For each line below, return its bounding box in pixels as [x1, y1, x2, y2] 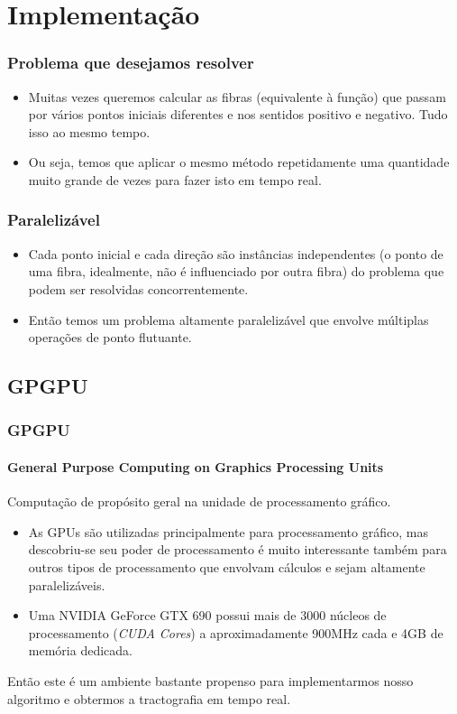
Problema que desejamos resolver [7, 51, 254, 74]
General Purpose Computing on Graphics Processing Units [7, 457, 384, 476]
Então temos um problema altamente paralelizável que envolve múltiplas [28, 310, 429, 329]
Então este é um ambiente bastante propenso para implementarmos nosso [7, 671, 414, 690]
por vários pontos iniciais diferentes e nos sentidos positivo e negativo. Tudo [28, 105, 448, 124]
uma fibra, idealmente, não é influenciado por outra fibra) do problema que [28, 262, 444, 281]
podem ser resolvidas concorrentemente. [28, 279, 249, 298]
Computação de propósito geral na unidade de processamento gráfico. [7, 492, 391, 511]
